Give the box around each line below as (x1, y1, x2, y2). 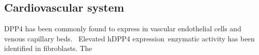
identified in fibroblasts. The (4, 43, 92, 53)
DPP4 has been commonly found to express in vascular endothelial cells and (4, 23, 241, 34)
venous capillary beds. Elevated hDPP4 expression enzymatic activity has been (4, 33, 255, 43)
